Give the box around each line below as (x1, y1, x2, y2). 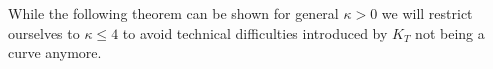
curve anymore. (8, 42, 102, 63)
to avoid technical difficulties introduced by (122, 22, 388, 43)
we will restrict (381, 3, 473, 23)
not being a (415, 22, 485, 43)
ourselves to (8, 22, 80, 43)
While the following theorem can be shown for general (8, 3, 339, 23)
